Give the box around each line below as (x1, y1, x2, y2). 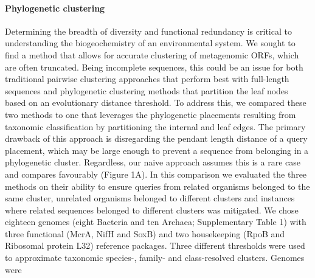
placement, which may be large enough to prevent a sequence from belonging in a (5, 144, 309, 156)
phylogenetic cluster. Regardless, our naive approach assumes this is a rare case (5, 156, 301, 169)
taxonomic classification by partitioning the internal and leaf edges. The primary (5, 120, 306, 133)
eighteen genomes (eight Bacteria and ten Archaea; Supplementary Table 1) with (5, 215, 306, 228)
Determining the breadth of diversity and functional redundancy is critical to (5, 24, 292, 37)
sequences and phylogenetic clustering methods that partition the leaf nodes (5, 84, 288, 97)
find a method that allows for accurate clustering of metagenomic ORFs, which (5, 48, 299, 61)
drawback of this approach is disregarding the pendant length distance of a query (5, 132, 308, 145)
